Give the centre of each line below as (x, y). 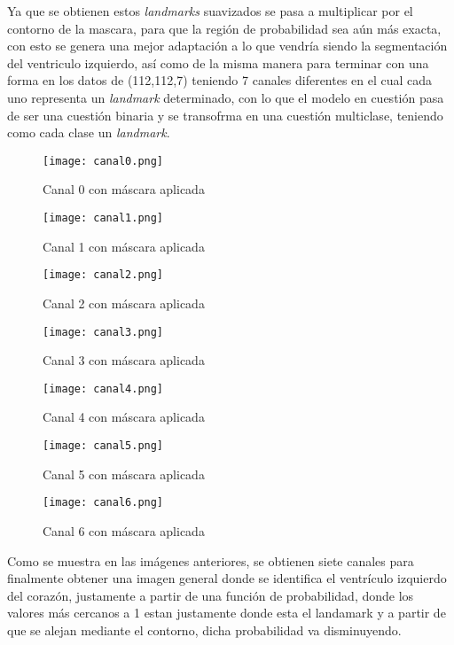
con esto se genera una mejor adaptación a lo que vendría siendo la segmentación (227, 46)
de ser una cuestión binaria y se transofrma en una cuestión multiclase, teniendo (225, 115)
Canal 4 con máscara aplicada (124, 417)
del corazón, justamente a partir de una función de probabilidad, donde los (211, 595)
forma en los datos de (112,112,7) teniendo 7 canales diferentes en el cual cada (220, 80)
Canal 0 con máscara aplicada (124, 189)
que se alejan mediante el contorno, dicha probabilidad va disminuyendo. (204, 629)
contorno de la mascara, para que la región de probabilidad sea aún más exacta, (224, 28)
